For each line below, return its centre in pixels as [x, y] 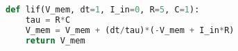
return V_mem [55, 40]
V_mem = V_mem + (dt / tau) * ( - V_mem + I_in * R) [130, 30]
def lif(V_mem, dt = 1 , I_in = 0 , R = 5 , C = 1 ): [103, 10]
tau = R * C [48, 20]
